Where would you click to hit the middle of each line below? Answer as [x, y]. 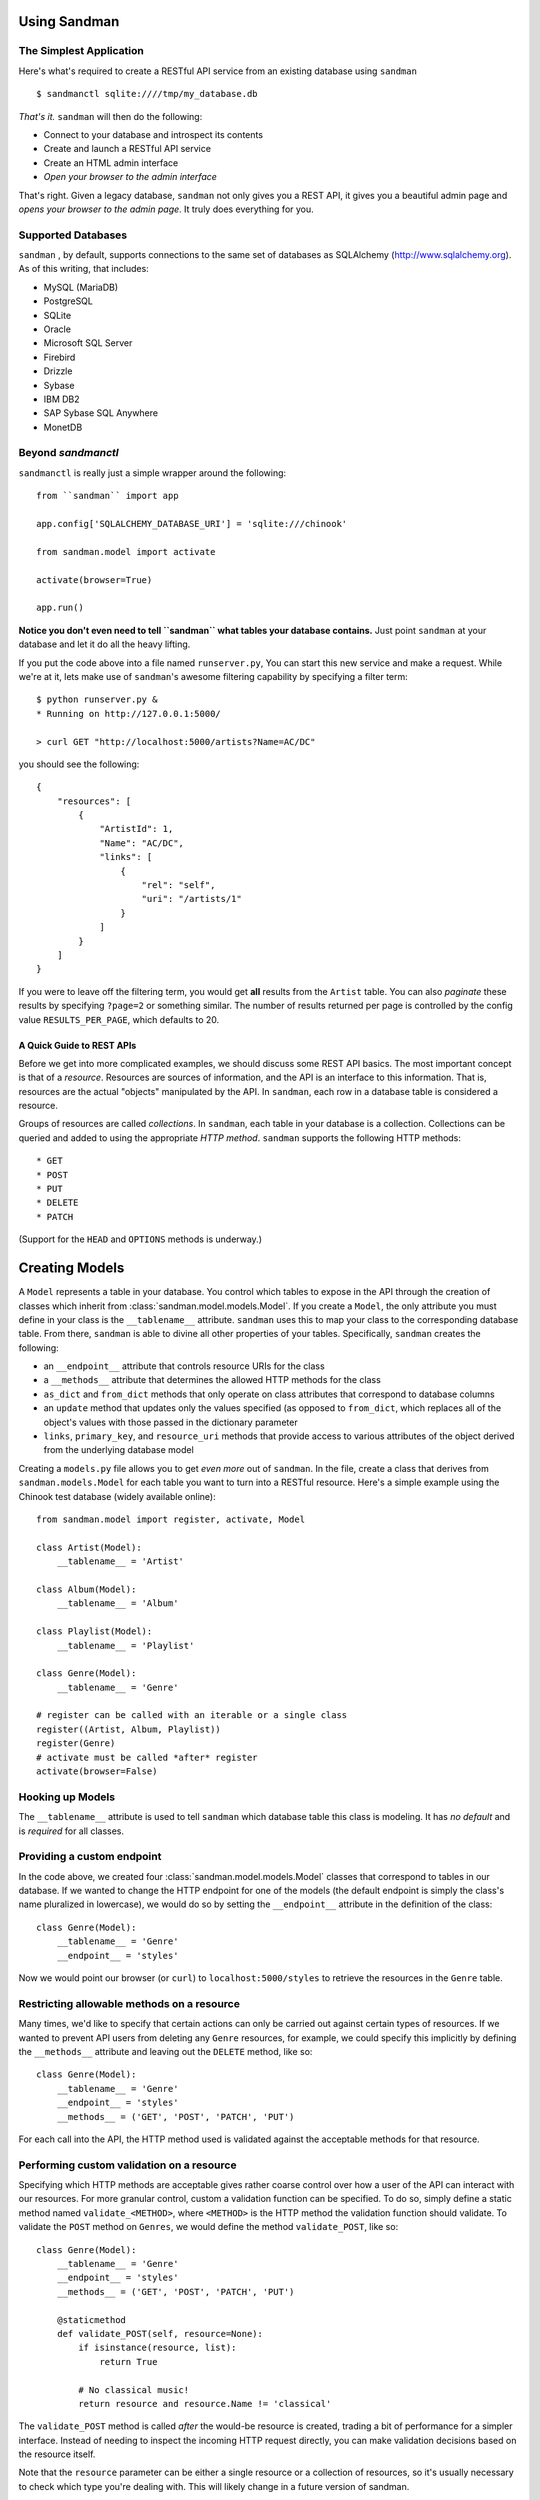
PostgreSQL [68, 301]
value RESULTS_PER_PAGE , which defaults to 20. [119, 1019]
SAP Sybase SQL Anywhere [101, 413]
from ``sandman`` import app [107, 496]
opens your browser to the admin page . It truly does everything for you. [166, 209]
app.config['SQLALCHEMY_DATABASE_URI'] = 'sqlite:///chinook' [192, 524]
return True [128, 2361]
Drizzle [58, 371]
